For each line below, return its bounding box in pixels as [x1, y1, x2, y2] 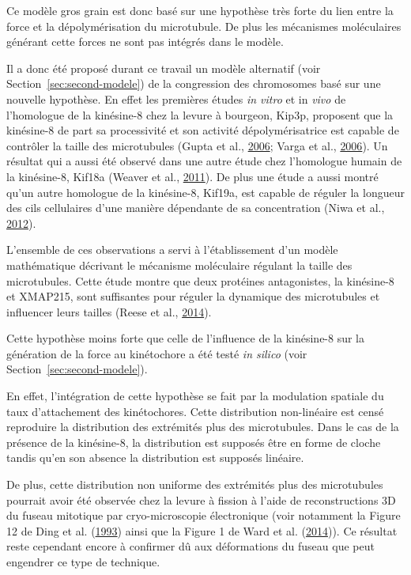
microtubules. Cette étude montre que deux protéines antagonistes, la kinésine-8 [6, 272, 394, 289]
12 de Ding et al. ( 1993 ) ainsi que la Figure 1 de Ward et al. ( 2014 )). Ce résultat [6, 522, 398, 539]
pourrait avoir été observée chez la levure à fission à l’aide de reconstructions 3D [6, 491, 396, 508]
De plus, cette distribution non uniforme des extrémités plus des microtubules [6, 476, 383, 493]
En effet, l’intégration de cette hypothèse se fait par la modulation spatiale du [6, 388, 384, 404]
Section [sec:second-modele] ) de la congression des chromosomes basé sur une [6, 75, 381, 92]
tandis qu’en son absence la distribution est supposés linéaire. [6, 449, 304, 466]
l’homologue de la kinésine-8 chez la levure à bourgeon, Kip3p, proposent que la [6, 106, 394, 123]
